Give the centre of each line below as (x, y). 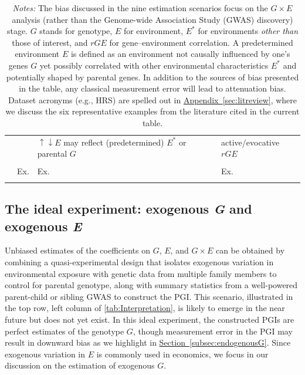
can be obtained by (250, 250)
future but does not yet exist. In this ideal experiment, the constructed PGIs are (150, 319)
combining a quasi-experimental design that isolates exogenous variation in (139, 262)
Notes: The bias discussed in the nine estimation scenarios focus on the (140, 8)
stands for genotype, (76, 31)
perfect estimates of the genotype (65, 331)
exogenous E (43, 226)
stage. (17, 31)
